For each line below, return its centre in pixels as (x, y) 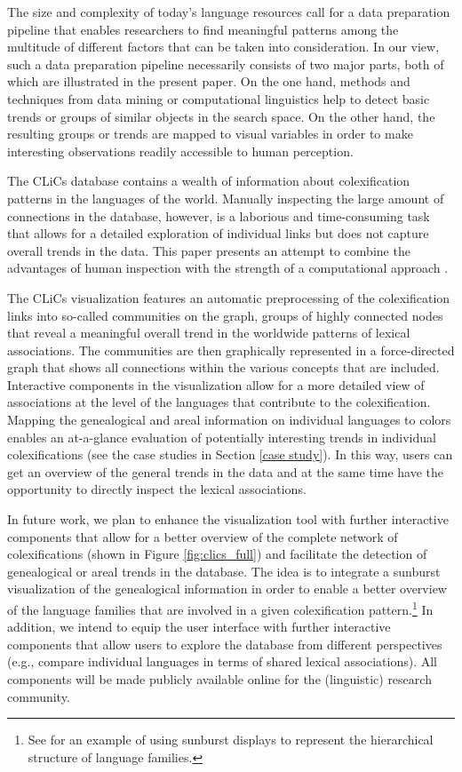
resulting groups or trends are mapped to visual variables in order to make (210, 134)
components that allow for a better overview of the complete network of (203, 536)
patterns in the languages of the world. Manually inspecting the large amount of (226, 198)
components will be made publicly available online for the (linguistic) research (219, 679)
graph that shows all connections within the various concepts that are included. (223, 367)
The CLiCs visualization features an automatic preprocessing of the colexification (229, 297)
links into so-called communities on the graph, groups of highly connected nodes (225, 315)
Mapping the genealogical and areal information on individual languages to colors (229, 420)
